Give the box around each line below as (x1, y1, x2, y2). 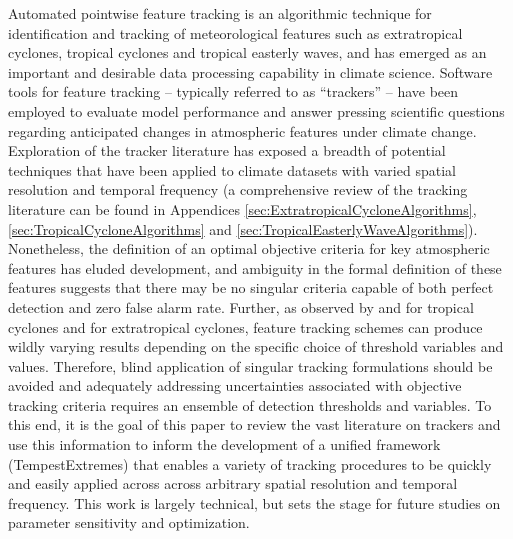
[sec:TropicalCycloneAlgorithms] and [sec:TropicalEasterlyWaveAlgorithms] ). (8, 218, 478, 239)
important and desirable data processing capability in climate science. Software (8, 61, 493, 82)
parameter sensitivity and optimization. (8, 512, 250, 533)
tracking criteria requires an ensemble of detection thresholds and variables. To (8, 394, 492, 415)
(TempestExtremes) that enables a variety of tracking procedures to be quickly (8, 453, 492, 474)
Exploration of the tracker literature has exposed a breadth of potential (8, 140, 446, 161)
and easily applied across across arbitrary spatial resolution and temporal (8, 473, 458, 494)
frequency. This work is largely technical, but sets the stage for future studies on (8, 492, 501, 513)
